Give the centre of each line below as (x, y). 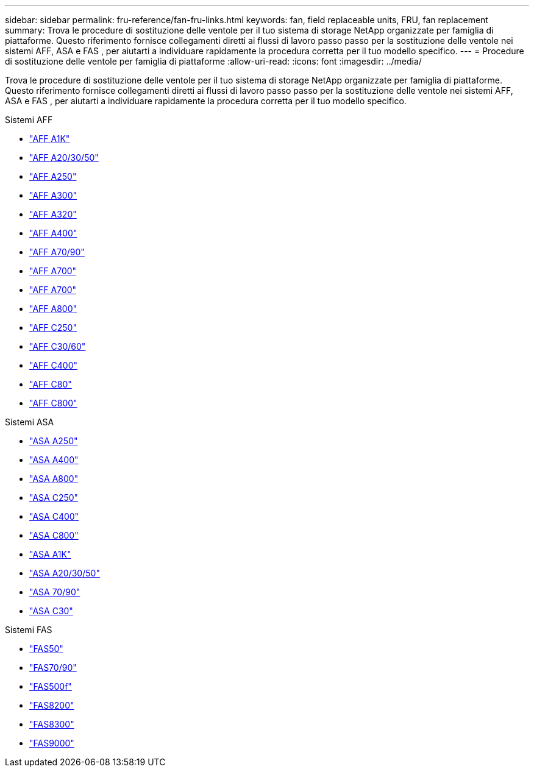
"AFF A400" (53, 233)
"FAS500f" (51, 686)
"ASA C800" (54, 535)
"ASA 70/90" (55, 592)
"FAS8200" (52, 705)
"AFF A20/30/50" (64, 158)
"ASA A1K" (50, 554)
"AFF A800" (53, 309)
